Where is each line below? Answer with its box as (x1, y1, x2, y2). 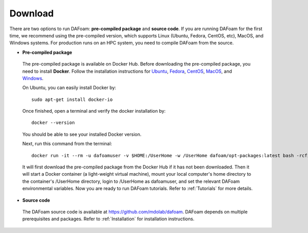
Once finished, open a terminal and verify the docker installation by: (22, 108, 166, 114)
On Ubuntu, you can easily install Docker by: (22, 84, 117, 91)
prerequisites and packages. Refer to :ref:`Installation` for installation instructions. (22, 216, 195, 222)
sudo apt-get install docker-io (31, 96, 113, 102)
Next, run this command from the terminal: (22, 141, 112, 147)
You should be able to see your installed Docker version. (22, 131, 142, 137)
